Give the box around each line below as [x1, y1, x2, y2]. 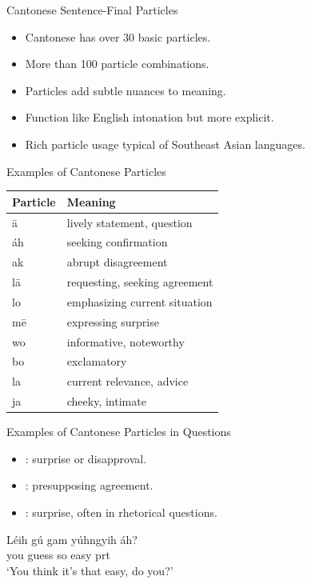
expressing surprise [66, 313, 159, 330]
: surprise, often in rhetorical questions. [25, 503, 217, 520]
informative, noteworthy [66, 333, 185, 350]
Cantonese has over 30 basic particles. [25, 28, 211, 45]
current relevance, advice [66, 373, 189, 390]
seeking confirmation [66, 234, 168, 250]
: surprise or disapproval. [25, 450, 147, 466]
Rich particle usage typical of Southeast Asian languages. [25, 135, 305, 152]
